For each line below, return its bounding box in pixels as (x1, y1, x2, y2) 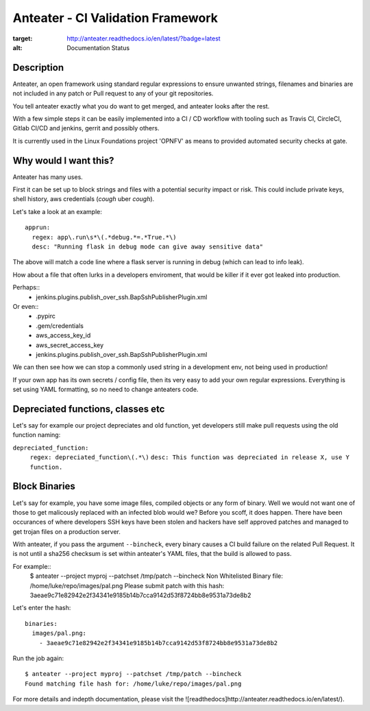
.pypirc (36, 312, 56, 320)
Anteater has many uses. (12, 172, 84, 181)
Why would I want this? (12, 154, 114, 166)
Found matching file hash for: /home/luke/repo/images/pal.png (25, 679, 242, 688)
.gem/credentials (36, 321, 84, 329)
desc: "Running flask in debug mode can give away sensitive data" (32, 243, 264, 250)
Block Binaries (12, 480, 75, 492)
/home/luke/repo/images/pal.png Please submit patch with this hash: (29, 581, 225, 590)
